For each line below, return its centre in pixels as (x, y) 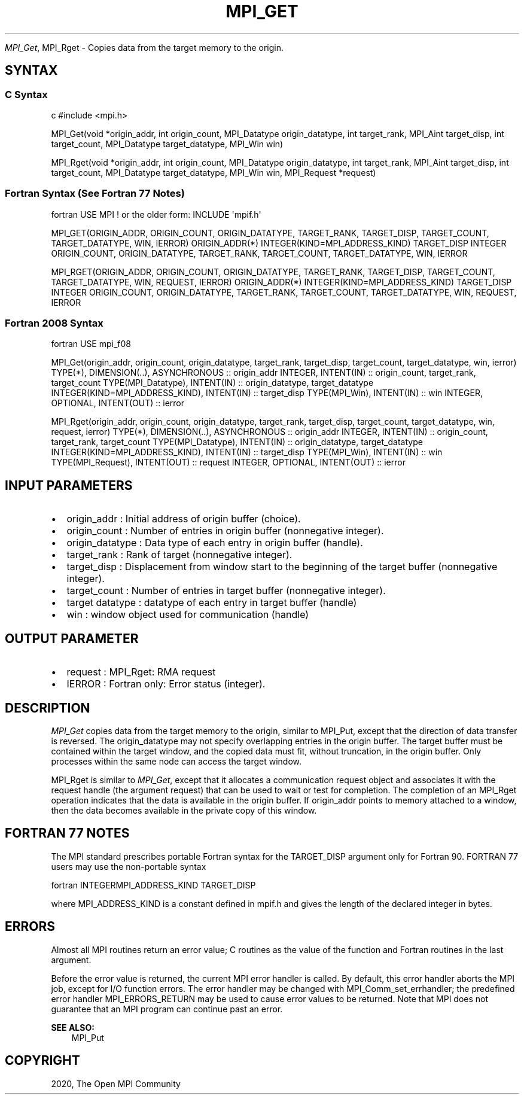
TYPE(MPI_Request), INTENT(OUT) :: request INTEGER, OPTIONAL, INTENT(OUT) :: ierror (228, 462)
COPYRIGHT (42, 1061)
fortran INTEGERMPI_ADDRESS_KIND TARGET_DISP (153, 885)
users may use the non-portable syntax (129, 866)
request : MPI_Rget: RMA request (141, 672)
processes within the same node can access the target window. (176, 761)
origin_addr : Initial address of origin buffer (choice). (184, 519)
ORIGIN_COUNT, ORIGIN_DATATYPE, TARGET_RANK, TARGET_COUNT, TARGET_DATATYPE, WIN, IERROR (259, 253)
